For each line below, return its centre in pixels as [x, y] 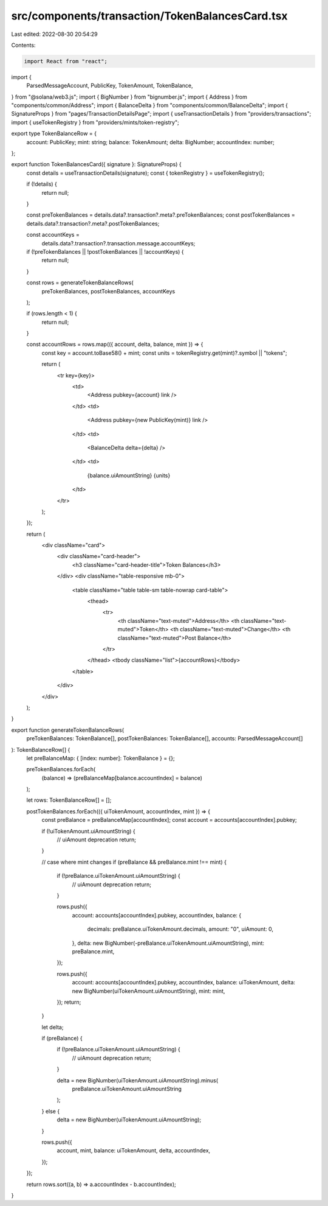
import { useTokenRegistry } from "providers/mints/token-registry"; [95, 122]
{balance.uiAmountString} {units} [129, 475]
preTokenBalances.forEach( [61, 770]
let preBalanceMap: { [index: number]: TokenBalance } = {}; [101, 758]
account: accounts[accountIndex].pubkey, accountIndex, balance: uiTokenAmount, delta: [184, 983]
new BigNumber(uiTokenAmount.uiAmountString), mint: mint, [149, 991]
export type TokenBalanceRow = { [54, 133]
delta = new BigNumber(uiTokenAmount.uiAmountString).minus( [138, 1080]
